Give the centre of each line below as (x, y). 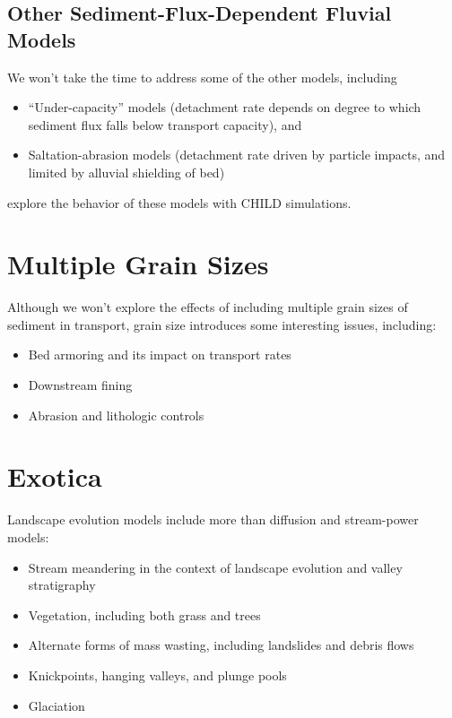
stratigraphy (62, 585)
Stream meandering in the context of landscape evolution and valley (215, 567)
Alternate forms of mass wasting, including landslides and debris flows (221, 645)
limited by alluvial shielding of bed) (126, 172)
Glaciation (56, 705)
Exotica (55, 476)
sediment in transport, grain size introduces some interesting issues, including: (222, 324)
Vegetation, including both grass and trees (144, 614)
